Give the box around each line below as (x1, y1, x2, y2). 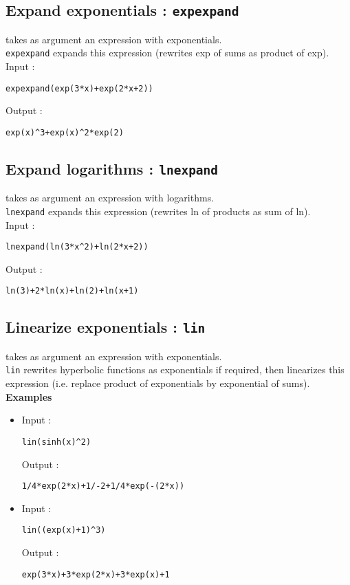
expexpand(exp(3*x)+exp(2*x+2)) (6, 83, 153, 93)
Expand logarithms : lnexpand (6, 157, 219, 179)
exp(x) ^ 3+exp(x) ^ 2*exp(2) (6, 127, 124, 137)
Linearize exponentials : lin (6, 316, 206, 338)
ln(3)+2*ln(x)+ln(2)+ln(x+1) (6, 286, 139, 296)
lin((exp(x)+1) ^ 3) (21, 525, 106, 536)
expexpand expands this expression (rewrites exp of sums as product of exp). (6, 45, 329, 60)
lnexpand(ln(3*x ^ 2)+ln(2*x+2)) (6, 242, 149, 252)
